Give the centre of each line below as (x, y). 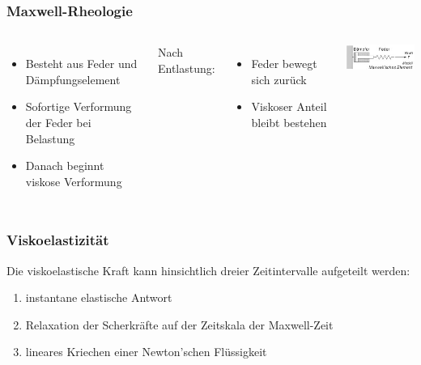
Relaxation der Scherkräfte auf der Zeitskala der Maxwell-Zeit (179, 324)
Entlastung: (187, 68)
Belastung (50, 138)
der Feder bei (58, 122)
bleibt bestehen (289, 122)
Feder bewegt (284, 64)
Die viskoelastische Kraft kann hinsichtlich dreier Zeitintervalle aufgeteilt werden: (208, 270)
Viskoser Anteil (289, 106)
